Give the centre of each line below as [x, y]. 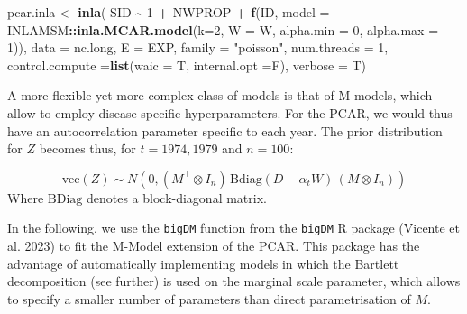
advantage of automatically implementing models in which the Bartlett [203, 263]
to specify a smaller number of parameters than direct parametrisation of [209, 298]
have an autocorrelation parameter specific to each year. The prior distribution [225, 130]
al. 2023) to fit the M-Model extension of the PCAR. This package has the [214, 245]
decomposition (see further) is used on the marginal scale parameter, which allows [234, 281]
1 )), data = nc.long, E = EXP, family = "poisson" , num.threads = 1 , [198, 47]
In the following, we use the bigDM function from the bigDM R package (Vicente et [233, 228]
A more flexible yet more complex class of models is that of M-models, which [220, 95]
